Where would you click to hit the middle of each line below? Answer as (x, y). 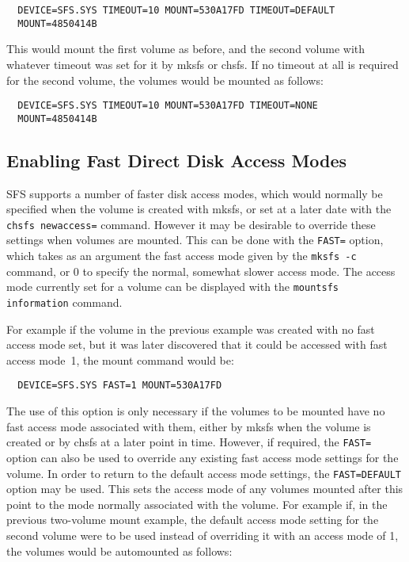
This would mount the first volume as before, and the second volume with (186, 49)
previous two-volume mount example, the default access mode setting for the (193, 520)
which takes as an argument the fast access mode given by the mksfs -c (182, 256)
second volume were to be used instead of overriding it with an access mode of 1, (203, 535)
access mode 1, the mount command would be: (120, 359)
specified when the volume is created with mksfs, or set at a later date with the (199, 209)
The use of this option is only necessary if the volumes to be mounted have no (196, 411)
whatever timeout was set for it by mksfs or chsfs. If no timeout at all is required (203, 64)
